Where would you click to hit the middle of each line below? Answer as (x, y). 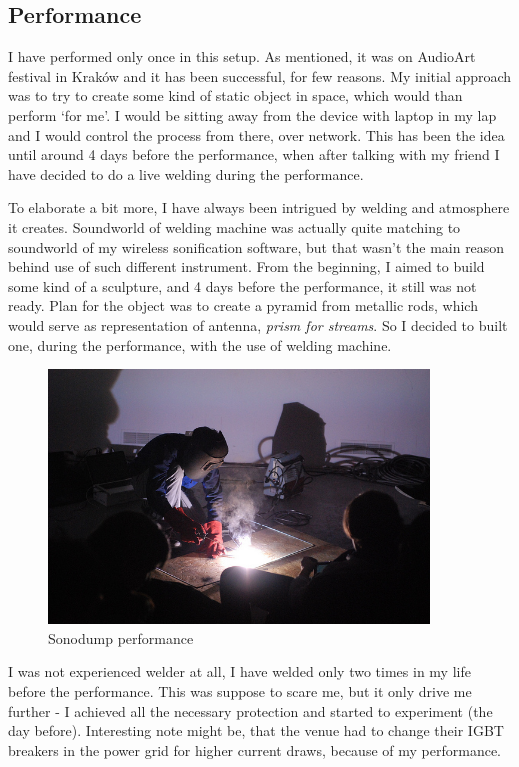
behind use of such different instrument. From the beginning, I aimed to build (246, 266)
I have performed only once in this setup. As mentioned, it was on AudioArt (242, 56)
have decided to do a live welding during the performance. (186, 173)
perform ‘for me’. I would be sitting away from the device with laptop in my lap (252, 114)
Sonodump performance (121, 637)
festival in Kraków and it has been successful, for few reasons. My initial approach (260, 75)
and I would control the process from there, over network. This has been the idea (256, 134)
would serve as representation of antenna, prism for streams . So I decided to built (258, 324)
